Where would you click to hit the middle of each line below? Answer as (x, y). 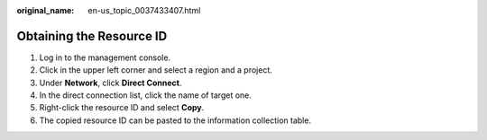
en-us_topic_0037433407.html (144, 10)
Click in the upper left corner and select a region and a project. (156, 70)
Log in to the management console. (105, 57)
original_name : (46, 10)
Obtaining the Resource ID (92, 36)
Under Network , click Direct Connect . (110, 83)
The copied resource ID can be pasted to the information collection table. (175, 120)
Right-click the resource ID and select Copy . (122, 108)
